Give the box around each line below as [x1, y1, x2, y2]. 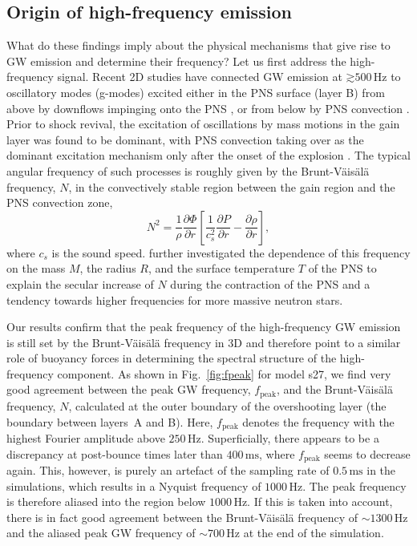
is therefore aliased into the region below [6, 493, 206, 510]
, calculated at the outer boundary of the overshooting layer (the [68, 397, 387, 414]
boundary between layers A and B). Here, [6, 413, 213, 430]
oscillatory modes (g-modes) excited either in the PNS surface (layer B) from [6, 83, 385, 100]
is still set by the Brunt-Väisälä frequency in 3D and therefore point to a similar [6, 334, 401, 350]
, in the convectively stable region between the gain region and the [68, 178, 395, 195]
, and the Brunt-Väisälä [276, 381, 393, 398]
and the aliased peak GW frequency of [6, 524, 196, 541]
